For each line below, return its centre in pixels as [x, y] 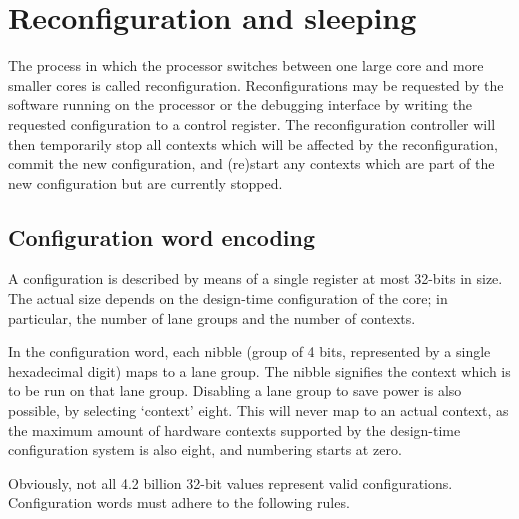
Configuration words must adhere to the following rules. [179, 502]
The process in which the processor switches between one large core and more [246, 65]
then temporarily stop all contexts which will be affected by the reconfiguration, [253, 143]
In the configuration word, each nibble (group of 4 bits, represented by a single [249, 351]
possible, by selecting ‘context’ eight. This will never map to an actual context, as [258, 410]
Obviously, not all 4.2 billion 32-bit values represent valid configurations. [230, 482]
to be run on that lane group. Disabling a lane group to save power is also [235, 390]
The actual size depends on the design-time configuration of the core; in [228, 298]
